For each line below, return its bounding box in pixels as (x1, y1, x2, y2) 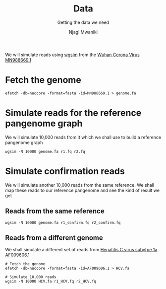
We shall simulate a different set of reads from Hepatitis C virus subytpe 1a (5, 247, 158, 253)
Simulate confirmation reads (5, 166, 125, 177)
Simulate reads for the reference (5, 107, 142, 119)
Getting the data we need (57, 19, 110, 25)
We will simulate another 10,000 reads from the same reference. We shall (5, 182, 155, 188)
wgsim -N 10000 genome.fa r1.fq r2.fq (5, 149, 85, 154)
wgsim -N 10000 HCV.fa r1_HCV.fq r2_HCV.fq (5, 279, 97, 284)
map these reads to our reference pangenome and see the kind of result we (5, 187, 160, 193)
